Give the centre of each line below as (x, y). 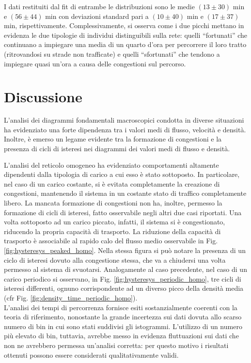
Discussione (43, 97)
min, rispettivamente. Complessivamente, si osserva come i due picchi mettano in (124, 25)
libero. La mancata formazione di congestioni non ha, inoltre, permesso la (113, 203)
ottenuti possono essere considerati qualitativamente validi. (91, 355)
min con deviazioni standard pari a (97, 16)
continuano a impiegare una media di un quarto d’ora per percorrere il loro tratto (125, 44)
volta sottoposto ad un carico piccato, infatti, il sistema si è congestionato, (115, 222)
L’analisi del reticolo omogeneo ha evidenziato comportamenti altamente (111, 165)
